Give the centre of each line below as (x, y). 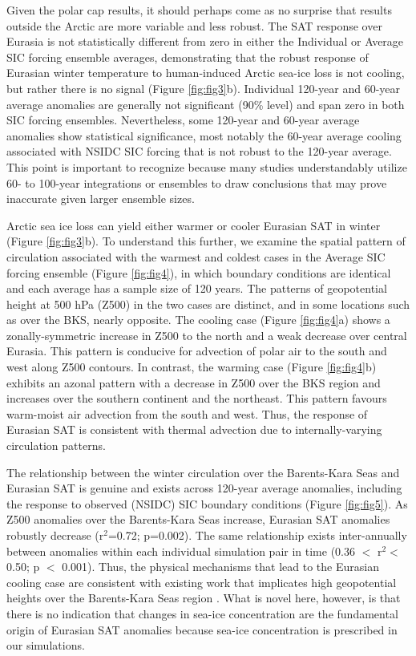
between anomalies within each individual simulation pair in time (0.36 (181, 551)
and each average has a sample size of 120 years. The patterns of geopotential (197, 288)
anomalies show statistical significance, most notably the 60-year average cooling (204, 135)
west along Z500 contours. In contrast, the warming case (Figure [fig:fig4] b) (192, 367)
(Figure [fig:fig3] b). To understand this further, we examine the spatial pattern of (206, 241)
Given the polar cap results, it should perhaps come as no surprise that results (199, 10)
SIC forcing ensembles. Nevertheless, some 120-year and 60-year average (183, 120)
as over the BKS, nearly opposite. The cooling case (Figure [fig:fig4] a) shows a (198, 320)
